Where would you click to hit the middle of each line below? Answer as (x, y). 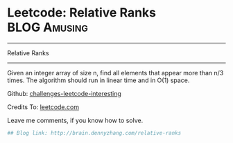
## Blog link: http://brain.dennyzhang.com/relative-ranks (94, 133)
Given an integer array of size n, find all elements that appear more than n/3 (115, 73)
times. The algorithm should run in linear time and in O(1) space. (98, 80)
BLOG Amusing (48, 27)
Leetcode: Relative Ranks (81, 13)
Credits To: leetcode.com (43, 107)
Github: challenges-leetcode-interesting (64, 93)
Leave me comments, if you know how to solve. (75, 120)
